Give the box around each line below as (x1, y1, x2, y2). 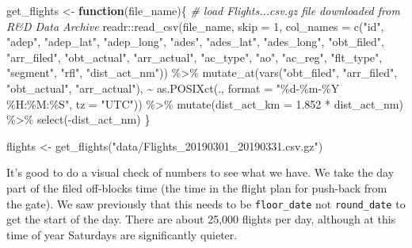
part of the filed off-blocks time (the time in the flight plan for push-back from (6, 179, 387, 196)
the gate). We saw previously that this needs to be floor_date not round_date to (6, 195, 406, 212)
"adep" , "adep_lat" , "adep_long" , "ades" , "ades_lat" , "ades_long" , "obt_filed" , (6, 33, 384, 50)
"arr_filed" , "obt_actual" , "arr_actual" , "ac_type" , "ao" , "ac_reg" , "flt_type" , (6, 48, 383, 65)
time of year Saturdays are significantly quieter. (6, 226, 238, 242)
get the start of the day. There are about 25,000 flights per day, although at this (6, 211, 396, 227)
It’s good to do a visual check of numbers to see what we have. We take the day (6, 164, 395, 181)
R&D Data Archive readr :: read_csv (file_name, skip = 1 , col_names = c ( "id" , (6, 17, 384, 34)
